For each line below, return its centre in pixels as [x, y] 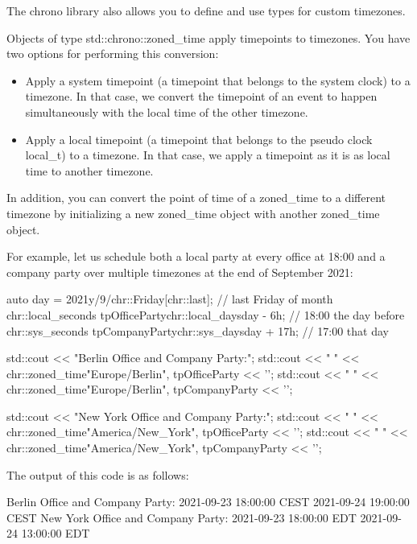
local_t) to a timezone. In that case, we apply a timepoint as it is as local [208, 155]
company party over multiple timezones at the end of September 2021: [180, 272]
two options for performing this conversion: [113, 54]
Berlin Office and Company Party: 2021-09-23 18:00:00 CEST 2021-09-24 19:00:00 [208, 502]
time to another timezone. [89, 170]
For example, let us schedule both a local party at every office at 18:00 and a [196, 256]
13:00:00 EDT [56, 533]
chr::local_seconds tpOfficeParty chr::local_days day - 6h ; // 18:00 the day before [206, 314]
